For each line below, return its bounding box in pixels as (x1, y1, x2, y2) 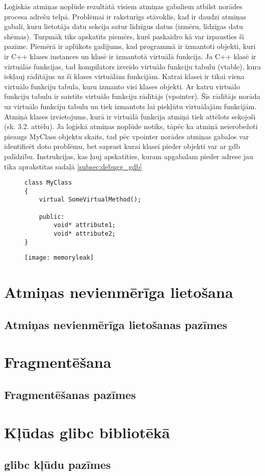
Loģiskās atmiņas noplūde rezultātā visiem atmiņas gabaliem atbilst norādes (4, 1, 243, 11)
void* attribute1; (54, 221, 116, 229)
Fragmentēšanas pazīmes (4, 386, 136, 402)
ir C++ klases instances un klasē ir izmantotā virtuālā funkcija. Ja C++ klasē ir (4, 51, 256, 61)
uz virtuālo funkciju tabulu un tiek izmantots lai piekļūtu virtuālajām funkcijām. (4, 101, 257, 111)
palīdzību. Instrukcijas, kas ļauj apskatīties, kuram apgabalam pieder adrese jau (4, 151, 253, 161)
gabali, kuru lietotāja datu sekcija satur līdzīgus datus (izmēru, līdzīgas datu (4, 21, 243, 32)
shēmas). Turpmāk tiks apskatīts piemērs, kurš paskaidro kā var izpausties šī (4, 31, 244, 41)
